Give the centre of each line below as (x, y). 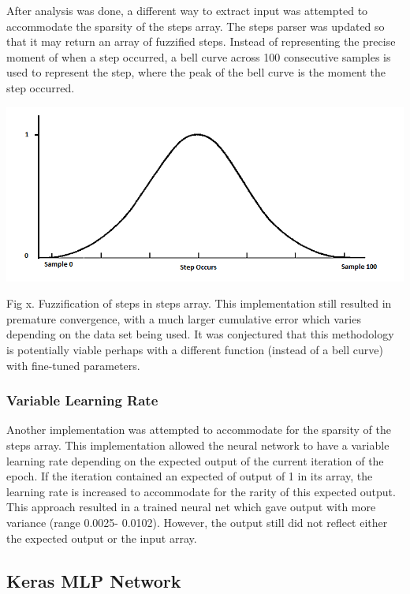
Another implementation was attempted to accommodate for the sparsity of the (199, 430)
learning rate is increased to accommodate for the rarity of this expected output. (201, 491)
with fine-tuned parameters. (73, 365)
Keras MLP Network (94, 580)
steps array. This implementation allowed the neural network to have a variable (198, 445)
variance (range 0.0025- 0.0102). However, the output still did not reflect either (197, 523)
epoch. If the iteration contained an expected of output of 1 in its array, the (190, 476)
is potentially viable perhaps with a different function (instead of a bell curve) (195, 350)
